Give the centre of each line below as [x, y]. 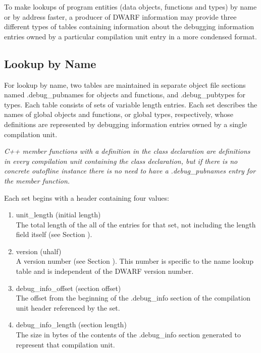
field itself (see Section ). [54, 234]
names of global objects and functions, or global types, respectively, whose [119, 114]
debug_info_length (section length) [71, 325]
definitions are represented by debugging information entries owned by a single [126, 124]
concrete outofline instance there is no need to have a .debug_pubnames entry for [130, 171]
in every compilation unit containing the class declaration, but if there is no [121, 161]
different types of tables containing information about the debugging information [129, 26]
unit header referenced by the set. [68, 307]
